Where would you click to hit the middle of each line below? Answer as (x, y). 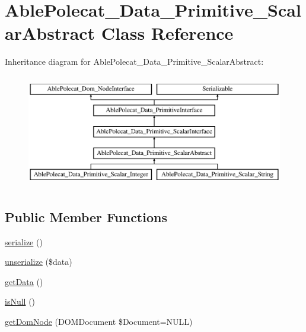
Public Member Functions (86, 216)
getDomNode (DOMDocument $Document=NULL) (99, 322)
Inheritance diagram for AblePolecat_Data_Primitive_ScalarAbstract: (134, 61)
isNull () (20, 301)
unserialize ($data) (39, 262)
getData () (24, 281)
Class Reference (167, 33)
